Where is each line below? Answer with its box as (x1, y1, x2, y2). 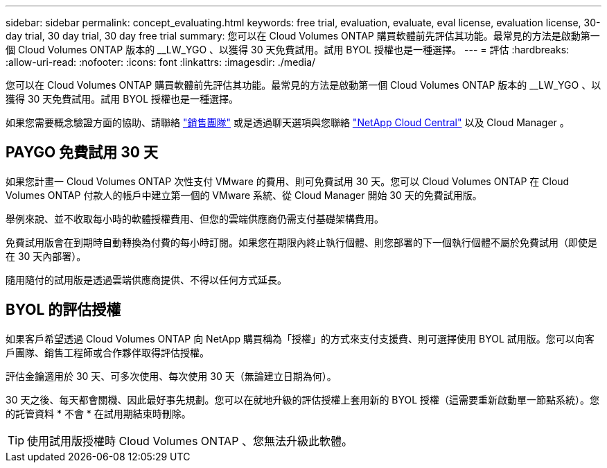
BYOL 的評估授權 (6, 301, 121, 319)
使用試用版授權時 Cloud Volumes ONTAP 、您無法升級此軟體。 (27, 433, 353, 448)
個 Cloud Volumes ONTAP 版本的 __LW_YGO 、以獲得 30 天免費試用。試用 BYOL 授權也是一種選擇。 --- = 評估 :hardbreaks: (6, 44, 570, 55)
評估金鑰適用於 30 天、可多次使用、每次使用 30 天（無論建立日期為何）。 (6, 370, 337, 382)
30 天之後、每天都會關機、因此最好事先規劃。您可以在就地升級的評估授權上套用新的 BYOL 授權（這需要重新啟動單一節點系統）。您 (6, 393, 600, 406)
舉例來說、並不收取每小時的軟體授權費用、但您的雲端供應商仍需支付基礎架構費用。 (6, 212, 384, 225)
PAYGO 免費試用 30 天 (6, 144, 158, 162)
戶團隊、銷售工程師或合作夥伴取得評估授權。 (6, 346, 209, 358)
